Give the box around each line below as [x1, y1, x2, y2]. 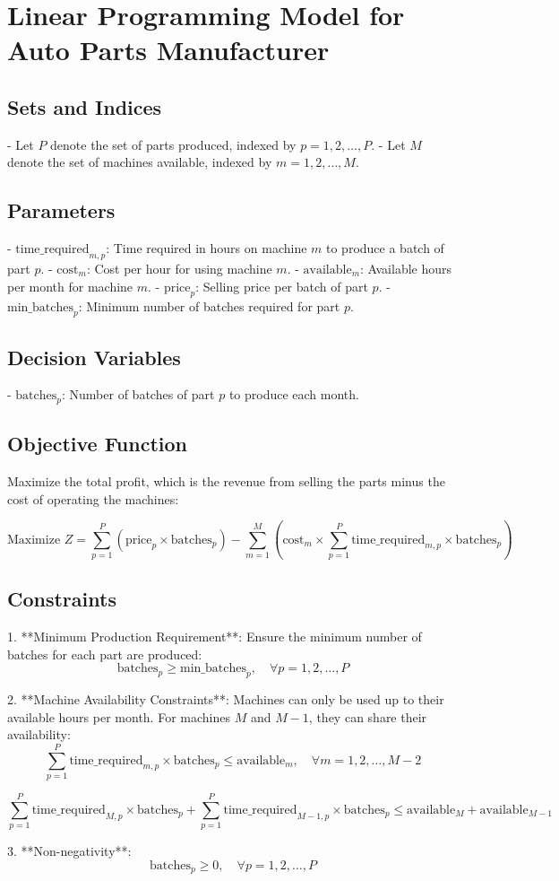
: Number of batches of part [62, 385, 215, 404]
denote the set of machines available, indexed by [7, 153, 272, 171]
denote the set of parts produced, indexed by [50, 135, 297, 153]
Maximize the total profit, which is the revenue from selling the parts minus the [7, 472, 445, 490]
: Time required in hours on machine [106, 239, 307, 257]
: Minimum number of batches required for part [78, 297, 340, 316]
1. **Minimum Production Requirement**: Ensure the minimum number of [7, 627, 422, 646]
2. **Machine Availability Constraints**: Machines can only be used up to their [7, 690, 444, 709]
